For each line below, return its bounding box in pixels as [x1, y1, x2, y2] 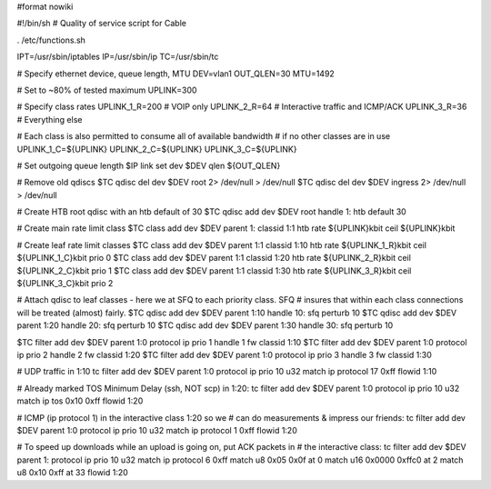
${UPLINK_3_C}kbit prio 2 [16, 278, 114, 289]
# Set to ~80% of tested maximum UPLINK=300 [16, 85, 197, 95]
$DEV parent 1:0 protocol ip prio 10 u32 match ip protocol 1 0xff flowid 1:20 [16, 424, 297, 435]
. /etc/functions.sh [16, 35, 86, 45]
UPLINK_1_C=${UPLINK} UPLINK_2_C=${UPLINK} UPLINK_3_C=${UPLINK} [16, 144, 297, 155]
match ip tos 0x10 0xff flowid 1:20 [16, 395, 144, 406]
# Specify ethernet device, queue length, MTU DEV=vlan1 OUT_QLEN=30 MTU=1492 [16, 68, 336, 79]
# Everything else [16, 114, 83, 125]
